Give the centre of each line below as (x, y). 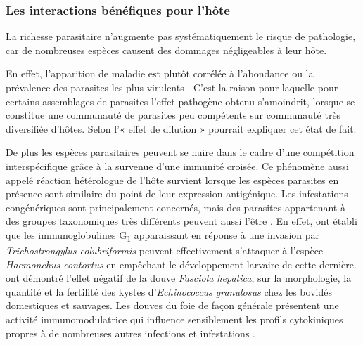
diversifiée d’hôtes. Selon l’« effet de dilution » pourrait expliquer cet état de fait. (181, 128)
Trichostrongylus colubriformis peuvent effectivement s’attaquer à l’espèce (165, 250)
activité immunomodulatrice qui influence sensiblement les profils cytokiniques (174, 319)
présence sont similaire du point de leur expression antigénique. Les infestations (177, 194)
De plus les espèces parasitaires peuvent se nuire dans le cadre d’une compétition (180, 152)
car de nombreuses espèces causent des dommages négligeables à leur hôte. (166, 50)
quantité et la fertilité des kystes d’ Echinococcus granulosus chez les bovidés (169, 291)
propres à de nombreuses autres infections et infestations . (130, 333)
